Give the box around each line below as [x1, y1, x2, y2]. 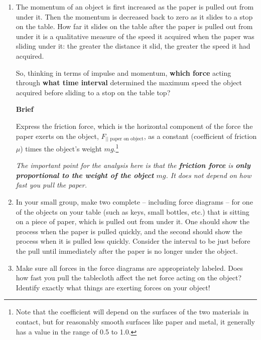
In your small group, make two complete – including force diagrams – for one [16, 197, 253, 207]
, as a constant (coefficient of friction [144, 130, 257, 141]
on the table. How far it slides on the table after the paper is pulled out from [16, 21, 253, 32]
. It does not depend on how [166, 169, 251, 180]
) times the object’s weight [20, 143, 102, 153]
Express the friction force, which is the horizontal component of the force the [16, 120, 253, 131]
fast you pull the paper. [16, 180, 87, 190]
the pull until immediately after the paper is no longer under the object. [16, 246, 238, 256]
